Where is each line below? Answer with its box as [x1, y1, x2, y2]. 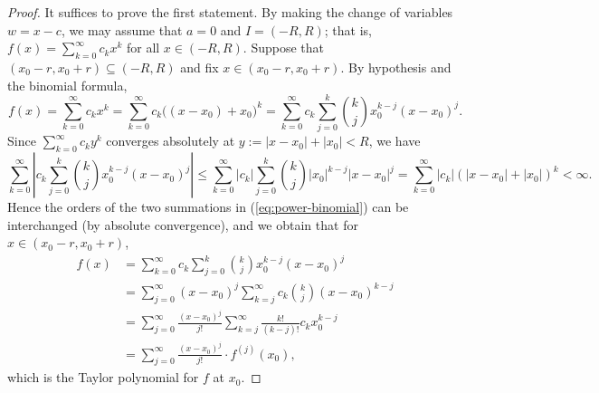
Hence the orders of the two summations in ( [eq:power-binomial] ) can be [7, 197, 409, 216]
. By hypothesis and [340, 57, 452, 76]
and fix [180, 57, 219, 76]
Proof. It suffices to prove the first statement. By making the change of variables [7, 3, 453, 21]
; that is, [324, 20, 372, 39]
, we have [368, 131, 421, 150]
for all [126, 38, 160, 57]
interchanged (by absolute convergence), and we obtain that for [7, 215, 358, 234]
